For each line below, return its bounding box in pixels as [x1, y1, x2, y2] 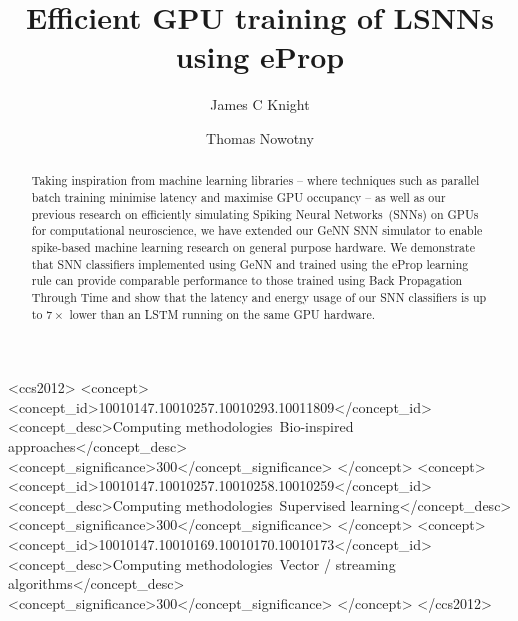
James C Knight [210, 94, 310, 115]
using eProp [175, 36, 345, 77]
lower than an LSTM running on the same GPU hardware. [69, 305, 376, 322]
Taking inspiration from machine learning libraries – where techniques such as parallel [31, 172, 480, 189]
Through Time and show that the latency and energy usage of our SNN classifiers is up [31, 288, 487, 305]
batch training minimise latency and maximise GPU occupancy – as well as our [31, 188, 446, 205]
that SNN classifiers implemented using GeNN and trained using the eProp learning [31, 255, 469, 272]
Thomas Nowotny [206, 127, 314, 148]
